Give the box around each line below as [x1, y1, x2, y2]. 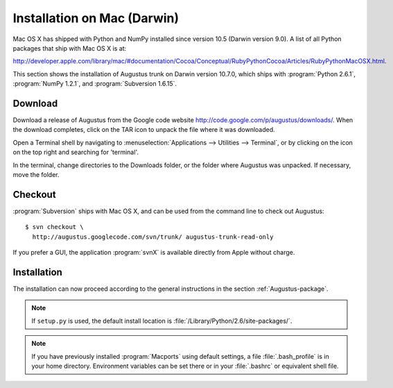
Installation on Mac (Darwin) [12, 10, 180, 26]
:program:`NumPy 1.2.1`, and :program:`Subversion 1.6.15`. [12, 80, 177, 88]
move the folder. [12, 170, 60, 178]
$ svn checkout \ [25, 223, 84, 231]
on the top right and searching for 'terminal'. [12, 148, 139, 156]
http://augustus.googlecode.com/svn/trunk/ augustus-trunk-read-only [32, 233, 274, 241]
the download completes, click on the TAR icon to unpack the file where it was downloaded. [12, 126, 275, 134]
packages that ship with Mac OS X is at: [12, 44, 127, 52]
